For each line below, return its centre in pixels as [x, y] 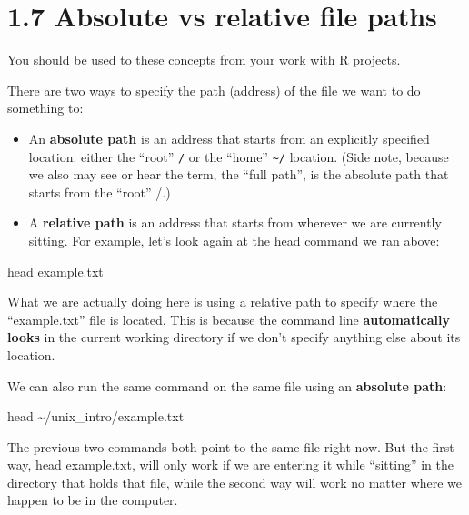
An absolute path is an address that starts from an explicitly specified [229, 138]
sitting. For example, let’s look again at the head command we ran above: [234, 240]
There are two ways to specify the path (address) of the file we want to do [214, 90]
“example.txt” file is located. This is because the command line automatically [229, 319]
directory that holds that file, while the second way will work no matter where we [235, 482]
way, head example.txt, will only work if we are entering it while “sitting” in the [230, 465]
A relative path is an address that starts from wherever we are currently [235, 222]
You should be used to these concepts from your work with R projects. [204, 60]
